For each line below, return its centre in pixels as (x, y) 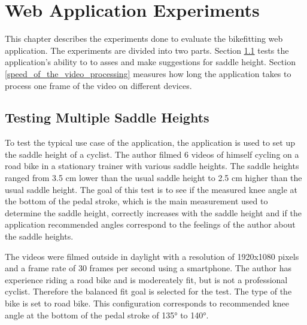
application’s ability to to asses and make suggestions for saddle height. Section (150, 62)
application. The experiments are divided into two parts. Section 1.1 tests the (147, 50)
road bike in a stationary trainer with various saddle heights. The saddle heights (152, 166)
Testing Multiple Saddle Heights (107, 117)
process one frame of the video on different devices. (98, 85)
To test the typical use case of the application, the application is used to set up (150, 142)
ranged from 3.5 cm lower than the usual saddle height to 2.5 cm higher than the (153, 178)
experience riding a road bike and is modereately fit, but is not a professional (146, 279)
